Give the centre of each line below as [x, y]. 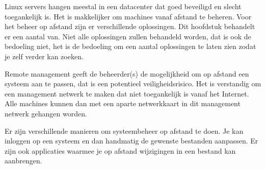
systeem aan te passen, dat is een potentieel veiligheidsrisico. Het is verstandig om [133, 83]
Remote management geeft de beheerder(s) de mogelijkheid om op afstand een [127, 73]
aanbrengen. [23, 161]
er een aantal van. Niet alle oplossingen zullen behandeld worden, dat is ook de [128, 36]
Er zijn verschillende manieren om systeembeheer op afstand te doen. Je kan [124, 130]
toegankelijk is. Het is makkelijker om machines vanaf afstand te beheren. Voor [128, 16]
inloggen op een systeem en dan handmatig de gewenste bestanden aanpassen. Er [131, 141]
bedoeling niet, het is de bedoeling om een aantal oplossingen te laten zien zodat [130, 46]
